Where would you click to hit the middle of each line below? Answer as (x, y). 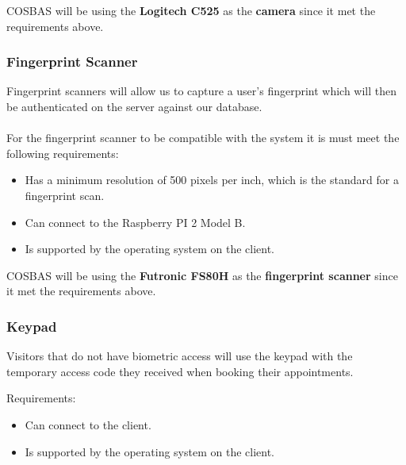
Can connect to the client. (88, 424)
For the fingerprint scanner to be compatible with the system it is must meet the (203, 138)
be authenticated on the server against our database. (134, 106)
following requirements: (63, 153)
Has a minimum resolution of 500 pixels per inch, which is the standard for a (212, 180)
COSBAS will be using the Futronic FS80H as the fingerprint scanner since (202, 275)
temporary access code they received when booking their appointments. (180, 371)
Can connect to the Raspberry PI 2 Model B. (135, 222)
